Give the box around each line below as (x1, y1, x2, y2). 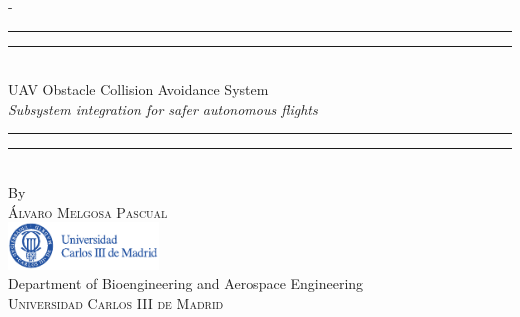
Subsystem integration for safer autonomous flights (8, 98, 318, 119)
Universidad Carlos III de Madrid (8, 292, 224, 313)
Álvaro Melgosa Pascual (8, 201, 168, 222)
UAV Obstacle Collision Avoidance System (8, 79, 269, 100)
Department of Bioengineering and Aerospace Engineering (8, 273, 364, 294)
